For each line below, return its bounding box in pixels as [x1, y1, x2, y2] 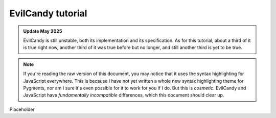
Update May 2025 [23, 28, 62, 34]
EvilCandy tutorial [9, 8, 87, 19]
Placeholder [9, 106, 35, 112]
